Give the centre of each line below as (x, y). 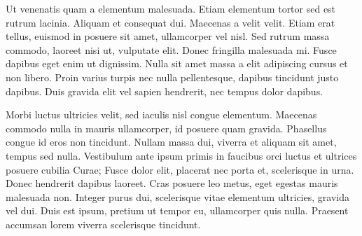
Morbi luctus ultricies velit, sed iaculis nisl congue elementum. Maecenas (161, 114)
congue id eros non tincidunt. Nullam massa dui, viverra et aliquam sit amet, (171, 142)
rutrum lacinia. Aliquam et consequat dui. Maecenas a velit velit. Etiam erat (170, 22)
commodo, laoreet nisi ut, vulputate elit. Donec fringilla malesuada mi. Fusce (171, 49)
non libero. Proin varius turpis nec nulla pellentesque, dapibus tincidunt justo (172, 77)
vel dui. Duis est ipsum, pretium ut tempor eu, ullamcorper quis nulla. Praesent (177, 210)
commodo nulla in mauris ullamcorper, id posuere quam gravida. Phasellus (166, 128)
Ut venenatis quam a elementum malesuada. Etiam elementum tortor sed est (171, 8)
